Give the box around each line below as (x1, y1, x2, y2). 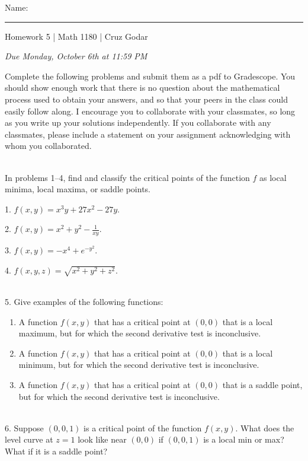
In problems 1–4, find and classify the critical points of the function (5, 171, 250, 183)
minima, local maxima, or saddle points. (5, 183, 150, 195)
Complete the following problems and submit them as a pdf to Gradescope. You (5, 69, 296, 82)
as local (259, 171, 287, 183)
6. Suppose (5, 421, 44, 434)
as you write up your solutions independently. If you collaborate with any (5, 116, 271, 129)
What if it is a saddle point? (5, 445, 108, 457)
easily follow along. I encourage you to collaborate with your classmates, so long (5, 104, 296, 117)
